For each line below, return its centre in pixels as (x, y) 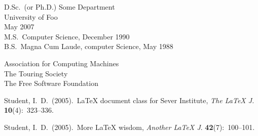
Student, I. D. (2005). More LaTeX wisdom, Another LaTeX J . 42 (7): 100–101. (130, 127)
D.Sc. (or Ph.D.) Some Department (60, 7)
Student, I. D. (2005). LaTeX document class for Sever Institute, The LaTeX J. (129, 100)
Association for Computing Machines (62, 63)
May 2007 (19, 27)
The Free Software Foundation (51, 83)
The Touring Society (36, 73)
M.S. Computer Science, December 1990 (67, 36)
